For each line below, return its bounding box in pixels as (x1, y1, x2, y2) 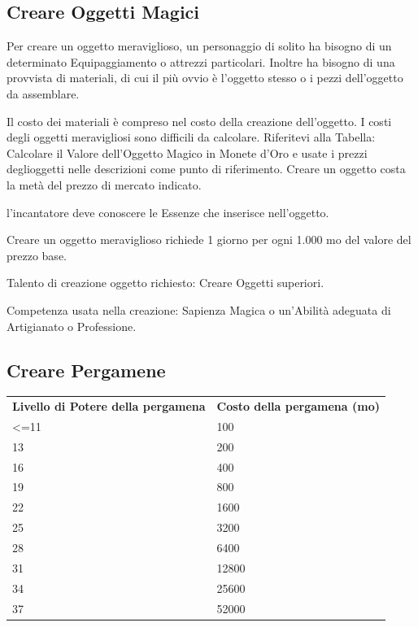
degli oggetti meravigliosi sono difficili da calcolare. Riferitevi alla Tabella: (7, 128, 376, 146)
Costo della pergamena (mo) (216, 398, 380, 415)
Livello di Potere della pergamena (12, 398, 206, 415)
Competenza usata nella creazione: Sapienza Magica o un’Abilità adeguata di (7, 301, 391, 318)
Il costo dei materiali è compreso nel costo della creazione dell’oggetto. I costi (7, 112, 392, 129)
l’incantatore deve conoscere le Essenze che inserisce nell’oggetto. (7, 203, 329, 220)
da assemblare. (7, 85, 80, 102)
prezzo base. (7, 246, 67, 263)
